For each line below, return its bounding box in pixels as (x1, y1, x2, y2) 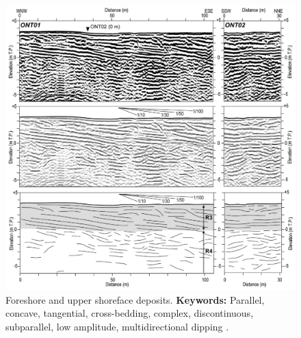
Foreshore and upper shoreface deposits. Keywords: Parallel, (5, 292, 265, 306)
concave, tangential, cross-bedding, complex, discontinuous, (5, 306, 254, 320)
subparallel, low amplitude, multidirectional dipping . (5, 319, 229, 334)
